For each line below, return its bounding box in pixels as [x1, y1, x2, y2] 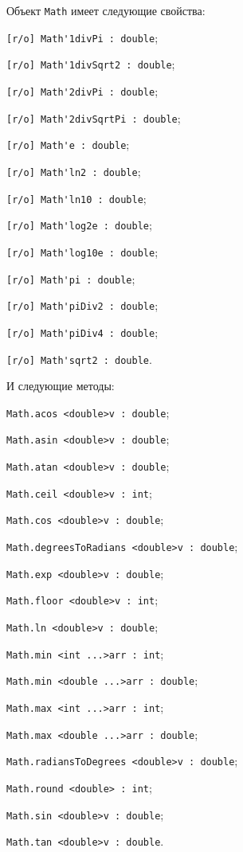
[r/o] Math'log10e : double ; [6, 243, 159, 260]
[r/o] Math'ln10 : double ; [6, 190, 147, 206]
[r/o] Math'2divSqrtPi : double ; [6, 109, 181, 126]
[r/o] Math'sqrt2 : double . [6, 350, 152, 367]
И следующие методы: [6, 377, 115, 394]
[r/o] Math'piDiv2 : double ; [6, 297, 159, 314]
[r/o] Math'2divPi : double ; [6, 82, 159, 99]
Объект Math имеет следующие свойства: [6, 2, 206, 18]
